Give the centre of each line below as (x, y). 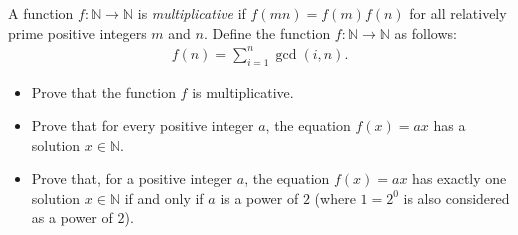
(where (335, 197)
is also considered (456, 197)
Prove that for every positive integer (142, 125)
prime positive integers (77, 32)
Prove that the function (103, 91)
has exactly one (459, 178)
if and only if (164, 197)
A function (41, 13)
